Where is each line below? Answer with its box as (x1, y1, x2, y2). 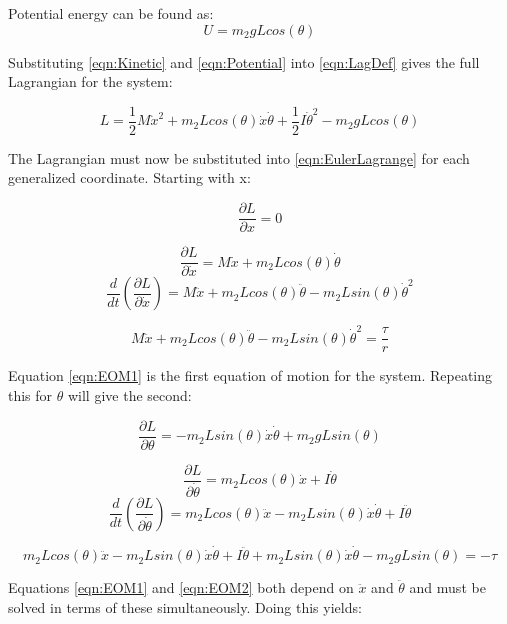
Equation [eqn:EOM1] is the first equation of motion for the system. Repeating (8, 365, 493, 386)
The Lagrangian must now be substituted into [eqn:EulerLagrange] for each (8, 147, 470, 168)
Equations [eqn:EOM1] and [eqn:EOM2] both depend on (8, 577, 354, 598)
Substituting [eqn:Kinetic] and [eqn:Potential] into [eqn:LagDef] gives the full (8, 51, 480, 72)
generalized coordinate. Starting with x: (8, 167, 251, 188)
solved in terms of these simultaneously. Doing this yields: (8, 596, 362, 617)
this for (8, 385, 53, 406)
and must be (409, 577, 486, 598)
